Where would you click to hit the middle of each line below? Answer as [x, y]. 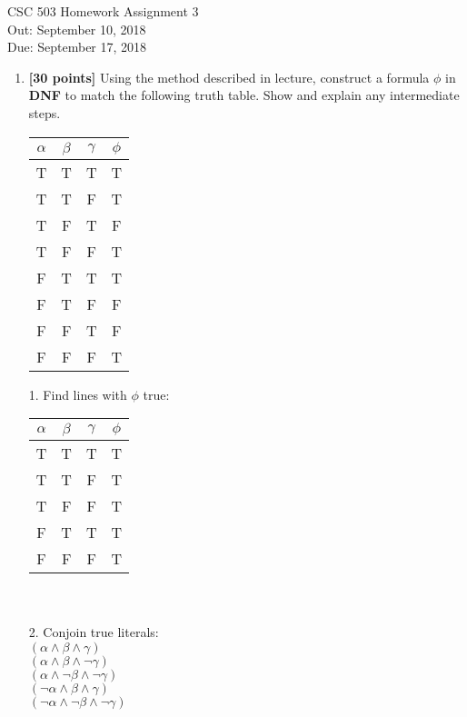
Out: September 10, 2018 [77, 29]
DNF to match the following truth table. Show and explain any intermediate [244, 95]
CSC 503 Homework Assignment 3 [103, 11]
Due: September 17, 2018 [77, 47]
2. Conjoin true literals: [94, 632]
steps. [45, 112]
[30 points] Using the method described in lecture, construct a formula [229, 77]
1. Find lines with [78, 394]
